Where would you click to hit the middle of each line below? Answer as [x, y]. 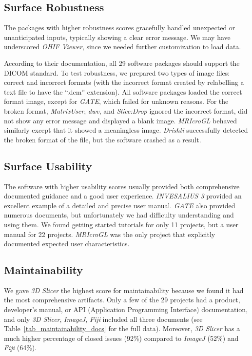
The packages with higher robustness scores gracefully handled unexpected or [120, 28]
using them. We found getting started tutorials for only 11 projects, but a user [121, 224]
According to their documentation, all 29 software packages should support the [122, 63]
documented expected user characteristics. [67, 244]
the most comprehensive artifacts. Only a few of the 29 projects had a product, [122, 300]
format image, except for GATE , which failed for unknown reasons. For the [116, 101]
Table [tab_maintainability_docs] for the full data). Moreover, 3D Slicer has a [122, 328]
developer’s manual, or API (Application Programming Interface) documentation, [126, 309]
